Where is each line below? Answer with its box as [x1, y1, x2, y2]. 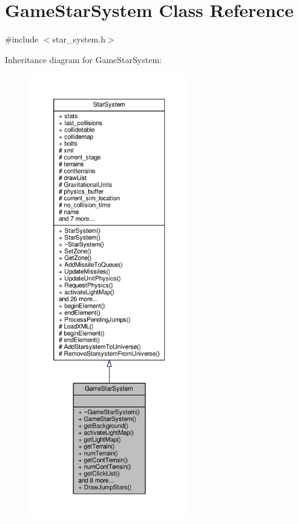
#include [5, 33, 39, 45]
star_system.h [52, 33, 105, 45]
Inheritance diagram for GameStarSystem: [5, 53, 162, 65]
